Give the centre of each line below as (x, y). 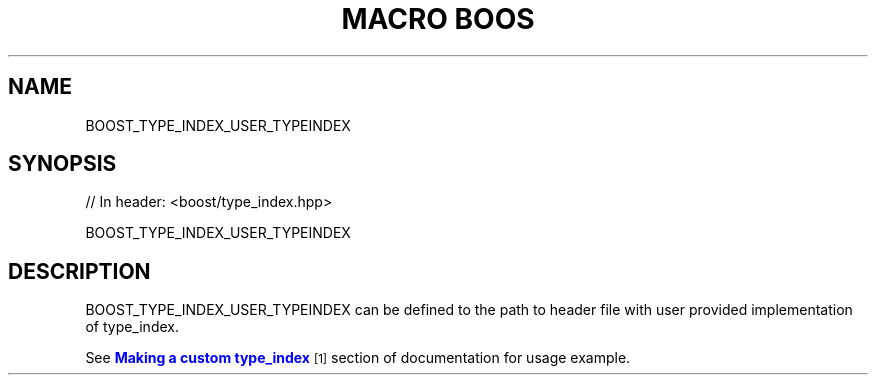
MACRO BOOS (438, 19)
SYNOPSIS (62, 164)
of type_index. (132, 327)
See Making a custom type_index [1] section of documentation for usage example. (358, 358)
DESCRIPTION (79, 271)
